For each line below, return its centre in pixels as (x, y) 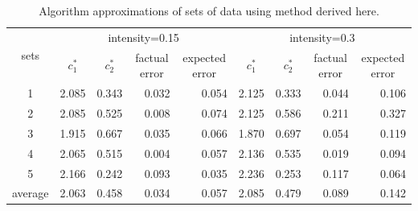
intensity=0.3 (322, 37)
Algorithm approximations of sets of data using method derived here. (209, 10)
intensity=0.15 (143, 37)
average (31, 193)
